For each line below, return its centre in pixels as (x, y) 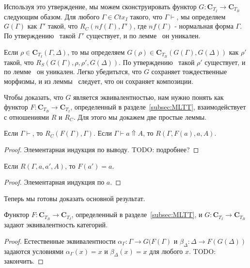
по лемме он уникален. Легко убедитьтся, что (73, 71)
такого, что (146, 16)
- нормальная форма (204, 26)
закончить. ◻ (24, 261)
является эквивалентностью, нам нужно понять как (148, 97)
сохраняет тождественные (189, 71)
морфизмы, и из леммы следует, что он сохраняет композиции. (99, 81)
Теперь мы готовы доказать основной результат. (75, 198)
